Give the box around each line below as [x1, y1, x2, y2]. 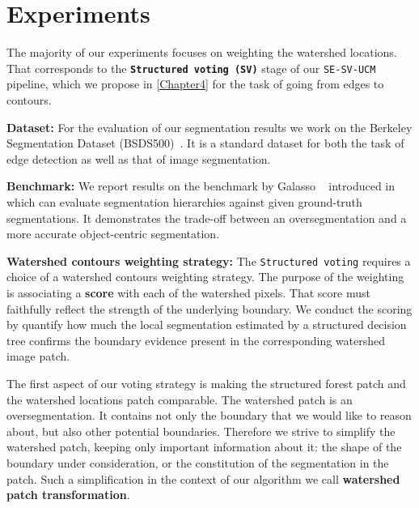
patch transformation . [6, 486, 130, 503]
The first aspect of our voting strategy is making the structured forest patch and [6, 374, 406, 391]
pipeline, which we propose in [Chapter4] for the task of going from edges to [6, 75, 384, 92]
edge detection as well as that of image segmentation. [6, 150, 271, 167]
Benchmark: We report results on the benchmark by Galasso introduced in [6, 177, 396, 194]
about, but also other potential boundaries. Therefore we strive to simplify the [6, 422, 396, 439]
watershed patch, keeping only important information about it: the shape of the [6, 438, 402, 455]
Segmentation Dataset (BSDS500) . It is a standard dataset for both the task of [6, 134, 404, 152]
